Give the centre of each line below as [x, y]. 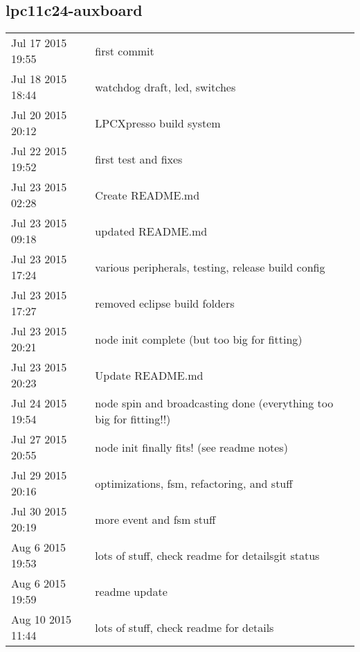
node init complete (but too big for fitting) [199, 339]
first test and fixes [139, 159]
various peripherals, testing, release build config [210, 267]
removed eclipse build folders [165, 303]
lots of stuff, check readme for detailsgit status [207, 555]
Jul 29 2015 [39, 475]
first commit [125, 51]
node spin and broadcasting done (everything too [214, 403]
